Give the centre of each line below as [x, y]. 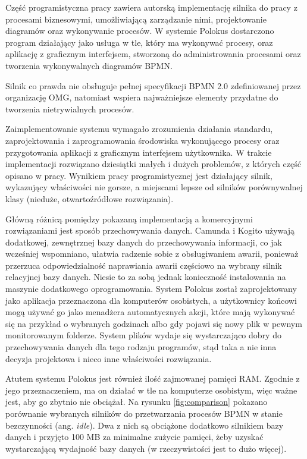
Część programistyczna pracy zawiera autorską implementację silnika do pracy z [151, 7]
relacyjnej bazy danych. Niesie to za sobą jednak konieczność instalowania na [146, 277]
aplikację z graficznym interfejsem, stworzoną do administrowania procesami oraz [153, 54]
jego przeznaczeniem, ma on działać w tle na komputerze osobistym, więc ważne [151, 390]
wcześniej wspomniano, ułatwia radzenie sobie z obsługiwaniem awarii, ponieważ [152, 254]
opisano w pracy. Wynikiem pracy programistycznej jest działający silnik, [139, 175]
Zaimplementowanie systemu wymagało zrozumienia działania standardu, [139, 129]
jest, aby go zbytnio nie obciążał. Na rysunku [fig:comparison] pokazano [137, 402]
